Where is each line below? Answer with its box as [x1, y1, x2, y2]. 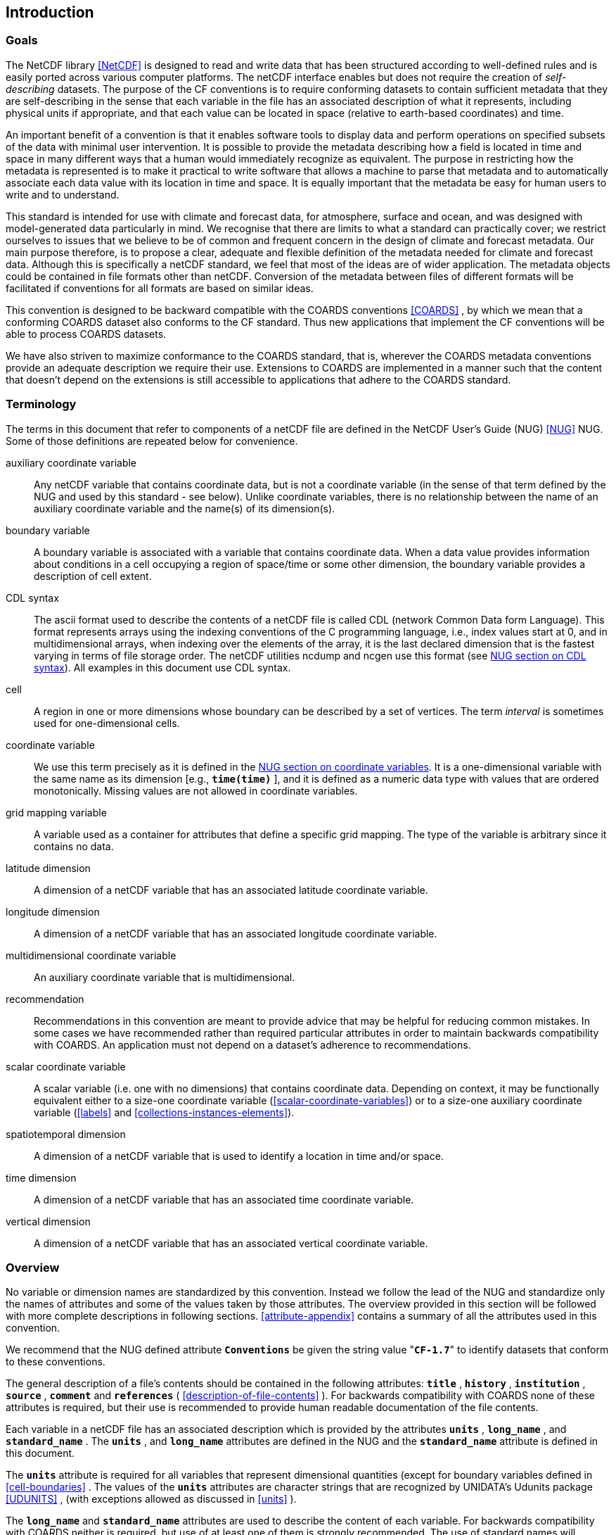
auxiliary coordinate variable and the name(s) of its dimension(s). [34, 502, 335, 514]
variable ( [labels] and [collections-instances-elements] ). [34, 1106, 295, 1118]
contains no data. [34, 840, 114, 852]
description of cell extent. [34, 569, 152, 582]
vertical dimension [6, 1215, 91, 1227]
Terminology [6, 397, 77, 412]
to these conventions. [6, 1356, 105, 1368]
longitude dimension [6, 905, 100, 918]
